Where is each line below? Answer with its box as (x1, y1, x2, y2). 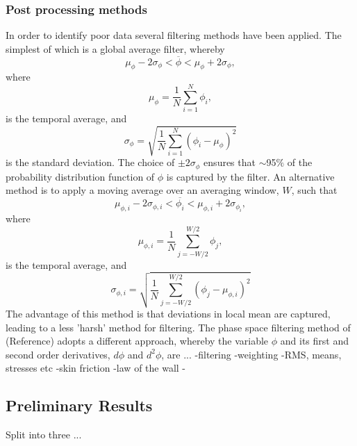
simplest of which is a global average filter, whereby (6, 41, 225, 56)
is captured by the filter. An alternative (166, 169, 335, 183)
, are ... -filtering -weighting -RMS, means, (161, 347, 342, 361)
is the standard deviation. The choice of (6, 155, 175, 170)
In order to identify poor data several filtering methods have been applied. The (6, 28, 342, 42)
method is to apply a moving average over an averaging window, (6, 183, 279, 197)
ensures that (204, 155, 256, 170)
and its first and (280, 333, 349, 348)
